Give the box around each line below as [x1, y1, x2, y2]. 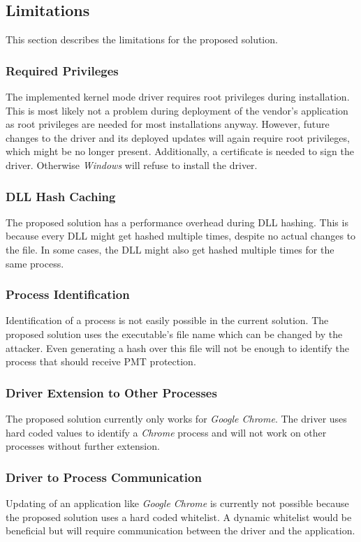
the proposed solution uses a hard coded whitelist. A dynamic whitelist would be [6, 509, 352, 524]
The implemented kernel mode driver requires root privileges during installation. [6, 89, 350, 104]
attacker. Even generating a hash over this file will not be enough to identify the [6, 340, 350, 355]
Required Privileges [6, 61, 119, 79]
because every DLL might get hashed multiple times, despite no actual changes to [6, 228, 356, 243]
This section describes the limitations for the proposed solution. [6, 32, 278, 47]
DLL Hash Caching [6, 187, 116, 205]
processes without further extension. [6, 439, 160, 453]
